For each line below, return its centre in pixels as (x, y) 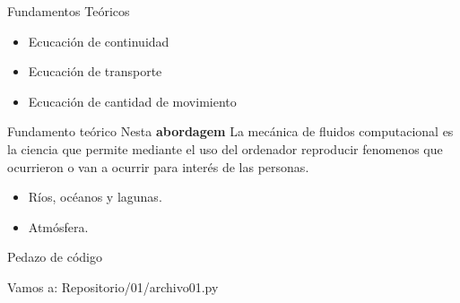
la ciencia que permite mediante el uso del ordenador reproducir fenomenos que (225, 148)
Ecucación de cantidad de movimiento (132, 101)
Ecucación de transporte (95, 71)
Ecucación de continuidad (99, 41)
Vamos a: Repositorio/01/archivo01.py (113, 286)
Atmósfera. (58, 226)
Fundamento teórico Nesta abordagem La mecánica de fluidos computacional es (230, 131)
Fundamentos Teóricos (69, 11)
